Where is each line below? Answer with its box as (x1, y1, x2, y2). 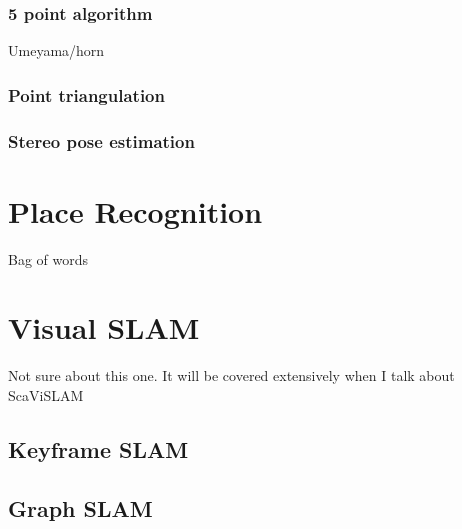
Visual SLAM (8, 307, 200, 348)
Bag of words (8, 248, 89, 269)
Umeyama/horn (8, 40, 105, 61)
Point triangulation (8, 82, 165, 107)
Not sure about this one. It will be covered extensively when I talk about (8, 365, 455, 386)
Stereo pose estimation (8, 128, 195, 153)
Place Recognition (8, 190, 263, 231)
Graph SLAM (8, 492, 153, 523)
